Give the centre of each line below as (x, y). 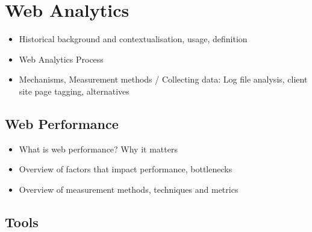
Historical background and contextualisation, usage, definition (133, 39)
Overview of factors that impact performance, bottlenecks (126, 169)
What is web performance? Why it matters (98, 149)
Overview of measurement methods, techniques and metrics (129, 189)
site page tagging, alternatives (74, 91)
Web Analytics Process (61, 59)
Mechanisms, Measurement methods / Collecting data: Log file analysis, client (163, 79)
